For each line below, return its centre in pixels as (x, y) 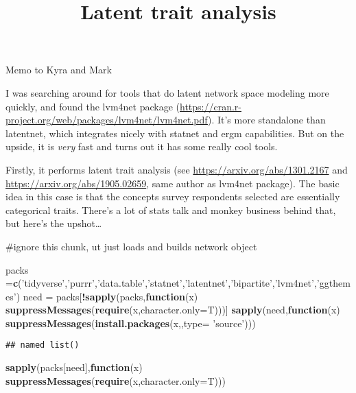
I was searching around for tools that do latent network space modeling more (167, 92)
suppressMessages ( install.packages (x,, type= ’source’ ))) (131, 323)
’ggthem (333, 283)
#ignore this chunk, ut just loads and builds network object (131, 246)
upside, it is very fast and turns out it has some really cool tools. (142, 146)
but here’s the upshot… (54, 223)
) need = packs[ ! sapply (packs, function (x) (107, 296)
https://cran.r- (210, 106)
